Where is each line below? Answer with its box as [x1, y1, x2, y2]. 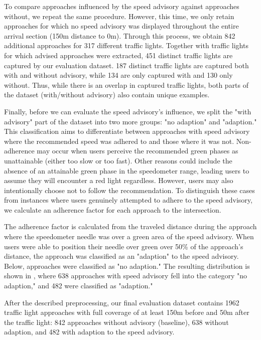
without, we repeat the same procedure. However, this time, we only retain [4, 11, 234, 21]
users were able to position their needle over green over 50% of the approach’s [4, 241, 243, 251]
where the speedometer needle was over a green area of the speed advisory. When [4, 231, 254, 242]
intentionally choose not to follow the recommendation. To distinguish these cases [4, 185, 255, 195]
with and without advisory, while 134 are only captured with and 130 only [4, 70, 233, 80]
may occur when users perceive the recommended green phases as [37, 145, 238, 156]
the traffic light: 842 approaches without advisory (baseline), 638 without [4, 316, 229, 327]
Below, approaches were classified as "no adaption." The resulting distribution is [4, 260, 250, 271]
